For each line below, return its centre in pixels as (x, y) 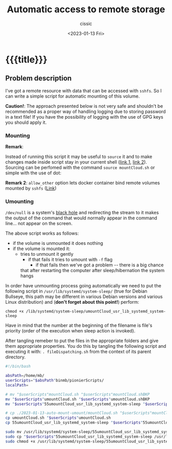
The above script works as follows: (42, 233)
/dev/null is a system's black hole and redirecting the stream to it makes (82, 213)
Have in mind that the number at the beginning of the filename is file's (79, 325)
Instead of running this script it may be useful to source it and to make (79, 156)
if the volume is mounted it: (41, 249)
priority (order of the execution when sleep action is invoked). (70, 331)
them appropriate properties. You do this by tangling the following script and (86, 346)
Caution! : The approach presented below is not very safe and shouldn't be (84, 106)
